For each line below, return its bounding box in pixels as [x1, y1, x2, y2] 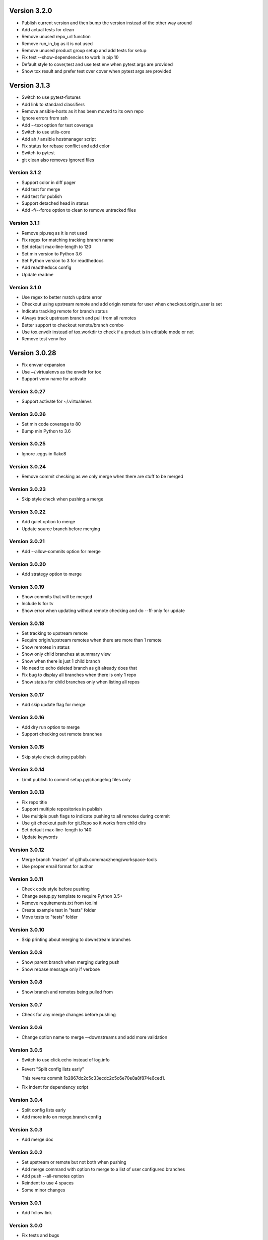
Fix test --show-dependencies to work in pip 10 [21, 55, 119, 61]
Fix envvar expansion [21, 362, 66, 368]
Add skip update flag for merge [21, 701, 86, 707]
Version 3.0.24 [9, 463, 46, 470]
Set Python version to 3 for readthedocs [21, 258, 104, 264]
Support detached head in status [21, 200, 89, 206]
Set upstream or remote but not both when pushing [21, 1159, 127, 1165]
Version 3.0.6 [9, 1024, 43, 1031]
